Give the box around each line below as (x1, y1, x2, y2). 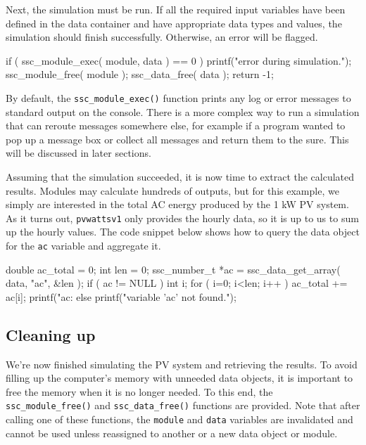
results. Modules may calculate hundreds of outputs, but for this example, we (6, 183, 339, 198)
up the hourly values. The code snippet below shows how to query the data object (6, 224, 360, 239)
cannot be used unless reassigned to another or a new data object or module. (6, 425, 338, 440)
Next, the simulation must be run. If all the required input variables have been (6, 2, 346, 16)
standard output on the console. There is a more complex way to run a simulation (6, 104, 360, 119)
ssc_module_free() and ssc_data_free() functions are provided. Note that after (6, 398, 360, 413)
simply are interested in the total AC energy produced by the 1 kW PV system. (6, 197, 349, 212)
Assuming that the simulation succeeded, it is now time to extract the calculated (6, 169, 355, 183)
